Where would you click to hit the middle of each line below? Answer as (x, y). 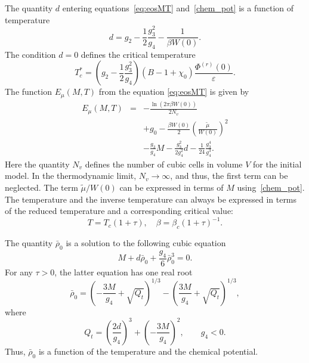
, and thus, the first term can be (229, 176)
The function (28, 91)
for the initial (277, 164)
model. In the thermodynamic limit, (71, 176)
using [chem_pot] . (271, 187)
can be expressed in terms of (172, 187)
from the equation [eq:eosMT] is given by (174, 91)
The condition (30, 54)
